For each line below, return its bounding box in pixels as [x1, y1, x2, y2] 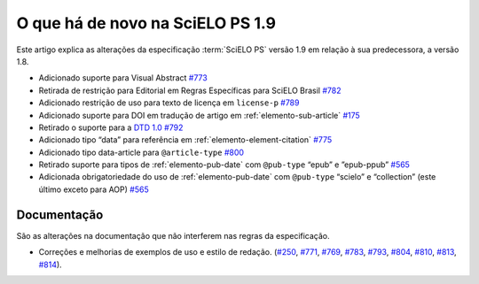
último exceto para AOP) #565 [38, 184, 150, 195]
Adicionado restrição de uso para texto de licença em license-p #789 [38, 97, 300, 108]
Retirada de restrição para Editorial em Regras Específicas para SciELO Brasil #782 [38, 85, 342, 96]
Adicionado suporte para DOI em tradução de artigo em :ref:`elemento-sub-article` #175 [38, 110, 361, 120]
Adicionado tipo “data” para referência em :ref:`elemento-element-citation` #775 [38, 134, 333, 145]
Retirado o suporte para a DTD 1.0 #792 [38, 122, 184, 133]
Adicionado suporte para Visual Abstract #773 [38, 73, 208, 83]
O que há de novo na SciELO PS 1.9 [16, 13, 277, 33]
